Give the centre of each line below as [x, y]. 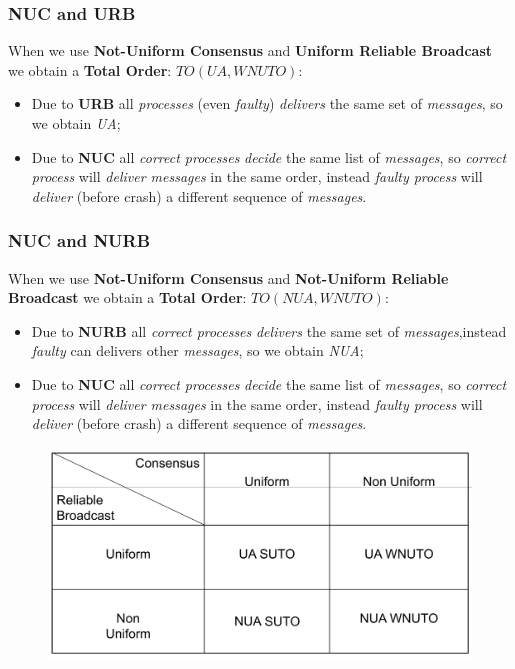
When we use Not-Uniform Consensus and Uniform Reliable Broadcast [250, 50]
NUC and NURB [79, 240]
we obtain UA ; [76, 123]
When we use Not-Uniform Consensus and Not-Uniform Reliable [228, 277]
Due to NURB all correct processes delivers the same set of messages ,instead [269, 330]
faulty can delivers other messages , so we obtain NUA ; [197, 350]
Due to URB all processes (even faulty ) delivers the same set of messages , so [267, 103]
